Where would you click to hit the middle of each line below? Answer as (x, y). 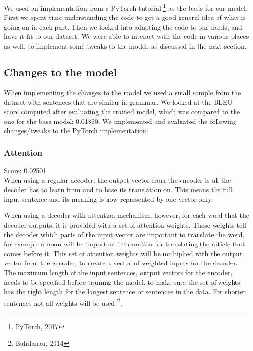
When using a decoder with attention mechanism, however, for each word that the (126, 215)
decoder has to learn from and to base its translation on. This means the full (118, 189)
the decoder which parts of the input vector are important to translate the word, (124, 234)
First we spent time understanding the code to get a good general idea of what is (125, 17)
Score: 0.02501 (25, 170)
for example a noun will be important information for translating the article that (125, 244)
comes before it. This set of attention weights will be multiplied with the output (123, 253)
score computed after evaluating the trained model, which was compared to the (122, 112)
